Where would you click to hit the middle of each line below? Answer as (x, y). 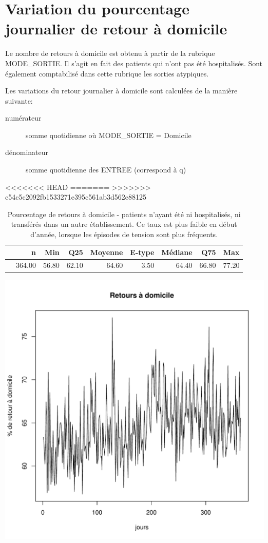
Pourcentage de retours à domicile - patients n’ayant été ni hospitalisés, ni (124, 214)
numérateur (23, 118)
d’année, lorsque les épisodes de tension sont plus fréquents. (124, 234)
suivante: (19, 100)
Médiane (177, 252)
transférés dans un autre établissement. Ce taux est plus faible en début (124, 224)
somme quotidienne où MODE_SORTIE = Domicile (109, 135)
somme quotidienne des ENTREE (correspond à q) (106, 170)
